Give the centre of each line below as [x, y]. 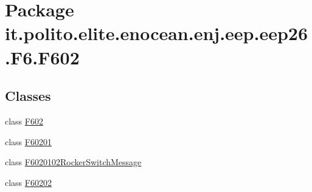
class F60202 [28, 182]
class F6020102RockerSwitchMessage [73, 162]
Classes [28, 96]
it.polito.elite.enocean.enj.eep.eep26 [157, 33]
